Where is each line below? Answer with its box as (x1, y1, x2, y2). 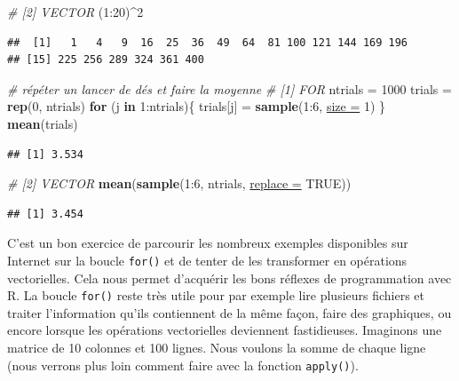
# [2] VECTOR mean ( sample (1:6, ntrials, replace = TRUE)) (7, 174, 352, 193)
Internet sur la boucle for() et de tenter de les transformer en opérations (7, 250, 408, 269)
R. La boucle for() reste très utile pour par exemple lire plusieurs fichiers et (7, 286, 425, 305)
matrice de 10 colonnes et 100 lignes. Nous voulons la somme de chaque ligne (7, 338, 426, 357)
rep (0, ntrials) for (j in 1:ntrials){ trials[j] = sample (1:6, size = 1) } (7, 97, 386, 115)
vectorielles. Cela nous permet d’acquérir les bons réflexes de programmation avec (7, 268, 452, 287)
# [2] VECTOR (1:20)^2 (7, 3, 144, 20)
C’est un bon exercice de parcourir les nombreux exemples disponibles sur (7, 234, 408, 252)
